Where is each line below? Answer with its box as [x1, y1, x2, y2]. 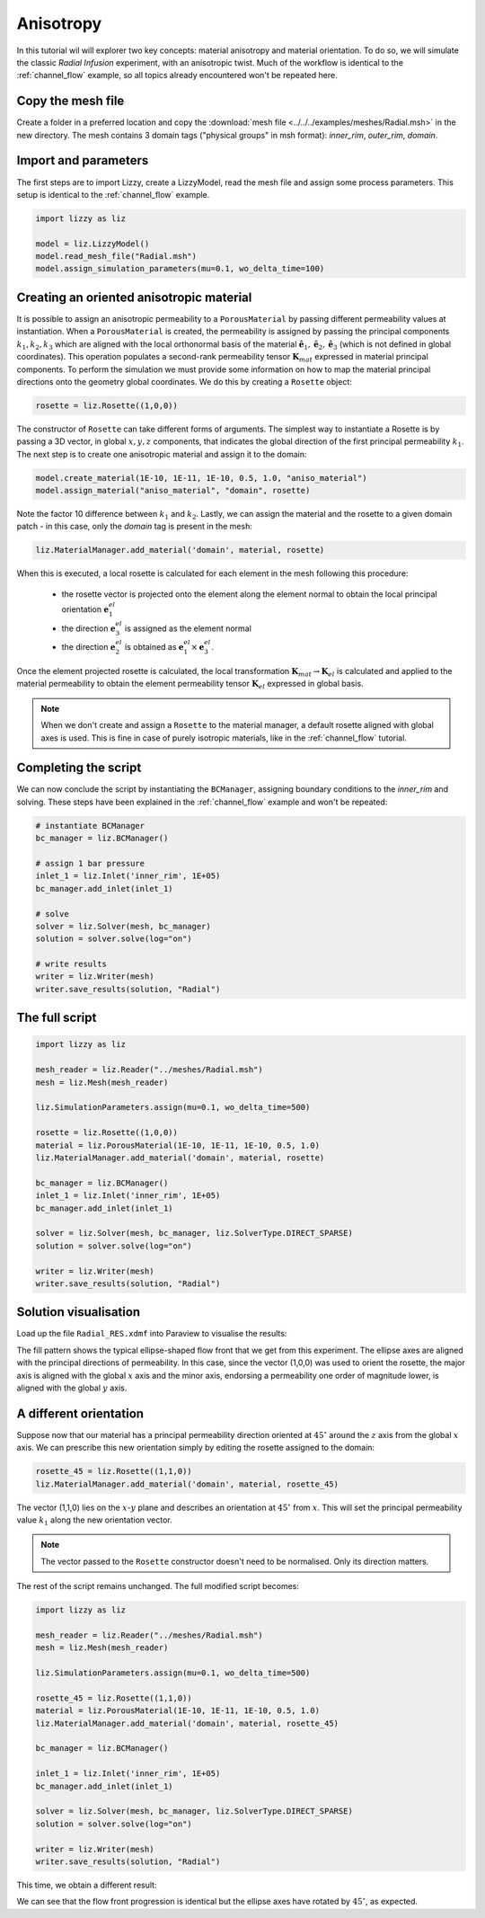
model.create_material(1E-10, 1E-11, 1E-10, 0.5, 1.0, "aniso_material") [35, 473, 367, 483]
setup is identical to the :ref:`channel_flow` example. [16, 189, 210, 200]
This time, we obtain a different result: [16, 1879, 157, 1890]
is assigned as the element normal [124, 623, 251, 634]
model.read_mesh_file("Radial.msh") [35, 252, 198, 262]
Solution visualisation [16, 1304, 141, 1320]
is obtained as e [124, 642, 184, 653]
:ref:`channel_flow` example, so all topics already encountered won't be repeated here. [16, 70, 338, 81]
